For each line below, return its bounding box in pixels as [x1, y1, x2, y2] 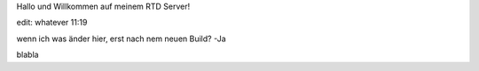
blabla [16, 49, 39, 60]
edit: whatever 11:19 [16, 18, 88, 28]
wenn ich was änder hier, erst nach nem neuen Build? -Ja [16, 33, 226, 44]
